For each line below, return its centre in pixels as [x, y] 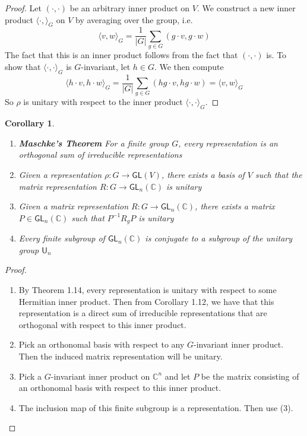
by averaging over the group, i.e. [134, 19]
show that [23, 66]
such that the [278, 174]
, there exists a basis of [203, 174]
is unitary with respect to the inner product [103, 102]
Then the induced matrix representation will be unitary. [121, 356]
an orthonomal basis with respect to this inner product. [120, 388]
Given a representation [60, 174]
